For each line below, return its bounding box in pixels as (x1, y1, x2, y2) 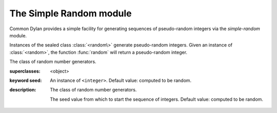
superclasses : (9, 68, 41, 74)
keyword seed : (9, 77, 42, 83)
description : (9, 87, 36, 93)
